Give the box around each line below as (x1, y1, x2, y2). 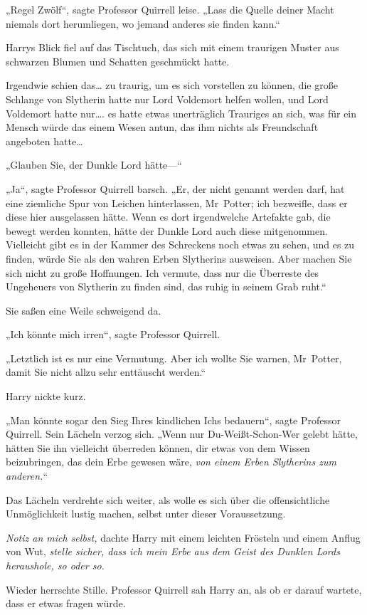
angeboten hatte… (6, 133, 83, 148)
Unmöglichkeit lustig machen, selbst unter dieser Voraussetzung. (6, 506, 286, 521)
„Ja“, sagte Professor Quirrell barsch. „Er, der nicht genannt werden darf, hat (6, 181, 345, 196)
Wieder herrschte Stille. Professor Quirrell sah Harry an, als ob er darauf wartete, (6, 582, 362, 596)
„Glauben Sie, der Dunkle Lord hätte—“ (6, 157, 182, 172)
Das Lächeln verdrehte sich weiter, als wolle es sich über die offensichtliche (6, 492, 330, 507)
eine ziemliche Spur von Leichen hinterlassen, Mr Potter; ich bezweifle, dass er (6, 195, 348, 210)
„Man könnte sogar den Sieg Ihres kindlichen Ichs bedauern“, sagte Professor (6, 412, 341, 427)
